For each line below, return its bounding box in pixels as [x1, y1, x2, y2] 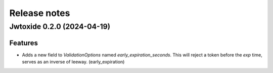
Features [9, 38, 38, 47]
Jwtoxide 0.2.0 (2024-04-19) [9, 22, 111, 31]
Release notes [9, 7, 70, 18]
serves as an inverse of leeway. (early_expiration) [22, 59, 125, 65]
